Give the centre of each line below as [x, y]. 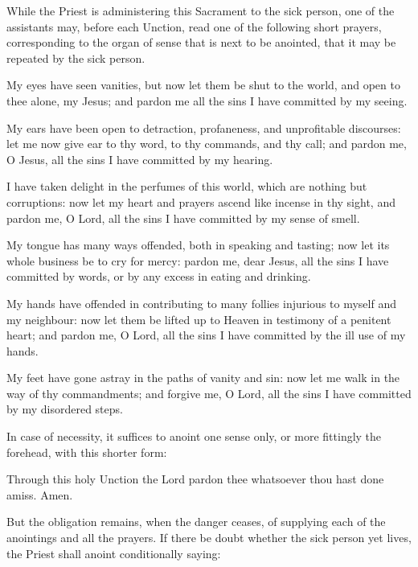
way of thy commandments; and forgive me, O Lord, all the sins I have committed [209, 393]
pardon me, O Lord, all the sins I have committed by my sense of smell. [183, 218]
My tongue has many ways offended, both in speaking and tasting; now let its [198, 245]
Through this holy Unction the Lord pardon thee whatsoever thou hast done [195, 479]
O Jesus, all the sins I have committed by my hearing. [140, 159]
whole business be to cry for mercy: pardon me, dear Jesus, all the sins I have [198, 260]
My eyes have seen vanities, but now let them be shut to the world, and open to [203, 85]
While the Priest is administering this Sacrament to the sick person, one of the [201, 10]
